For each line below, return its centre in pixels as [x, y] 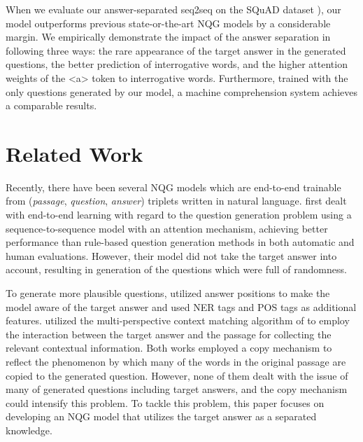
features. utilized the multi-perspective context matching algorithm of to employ [178, 320]
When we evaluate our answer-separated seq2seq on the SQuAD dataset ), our [173, 9]
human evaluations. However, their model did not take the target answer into [171, 255]
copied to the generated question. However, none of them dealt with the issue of [177, 375]
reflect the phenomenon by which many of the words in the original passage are [176, 361]
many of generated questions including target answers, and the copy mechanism [177, 389]
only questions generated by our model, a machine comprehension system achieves [181, 91]
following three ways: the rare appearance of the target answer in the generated [176, 50]
